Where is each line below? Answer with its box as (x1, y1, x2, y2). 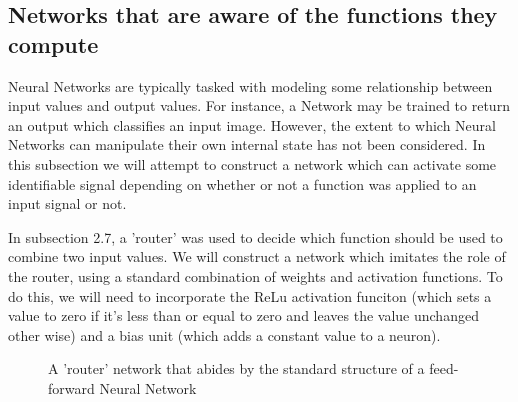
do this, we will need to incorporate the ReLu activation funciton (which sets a (8, 285, 492, 306)
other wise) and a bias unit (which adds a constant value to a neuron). (8, 324, 441, 345)
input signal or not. (8, 193, 127, 214)
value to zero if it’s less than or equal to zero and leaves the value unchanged (8, 305, 479, 326)
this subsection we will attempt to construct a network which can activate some (8, 153, 497, 174)
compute (8, 28, 99, 59)
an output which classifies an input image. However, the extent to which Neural (8, 114, 496, 135)
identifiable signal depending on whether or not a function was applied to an (8, 173, 477, 194)
